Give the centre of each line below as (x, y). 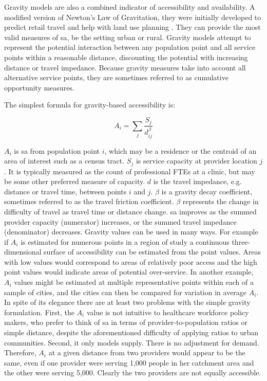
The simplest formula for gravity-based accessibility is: (90, 105)
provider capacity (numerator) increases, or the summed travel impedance (120, 221)
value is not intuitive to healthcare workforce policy (168, 312)
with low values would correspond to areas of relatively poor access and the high (131, 261)
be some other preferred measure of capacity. (75, 181)
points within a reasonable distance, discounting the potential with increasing (126, 57)
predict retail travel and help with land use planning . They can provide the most (132, 27)
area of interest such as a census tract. (64, 161)
